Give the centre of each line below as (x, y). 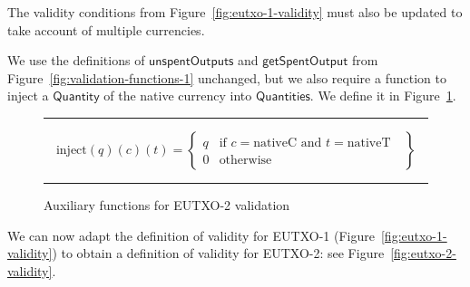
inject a (28, 96)
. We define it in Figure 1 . (383, 96)
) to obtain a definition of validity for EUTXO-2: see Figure (218, 253)
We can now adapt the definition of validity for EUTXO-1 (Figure (191, 235)
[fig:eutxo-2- (423, 253)
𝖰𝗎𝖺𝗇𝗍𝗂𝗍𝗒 (76, 97)
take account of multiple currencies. (106, 29)
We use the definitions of (76, 60)
